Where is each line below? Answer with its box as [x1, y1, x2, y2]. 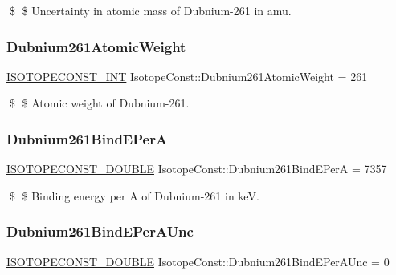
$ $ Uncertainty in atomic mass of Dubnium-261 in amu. [9, 2, 292, 18]
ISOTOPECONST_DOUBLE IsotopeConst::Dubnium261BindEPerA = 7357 [6, 160, 387, 177]
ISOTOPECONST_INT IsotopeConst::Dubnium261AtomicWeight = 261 [6, 67, 368, 84]
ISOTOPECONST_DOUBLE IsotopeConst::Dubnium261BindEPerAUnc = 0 [6, 253, 390, 269]
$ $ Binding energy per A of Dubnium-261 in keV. [9, 187, 259, 204]
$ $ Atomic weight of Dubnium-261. [9, 95, 190, 111]
